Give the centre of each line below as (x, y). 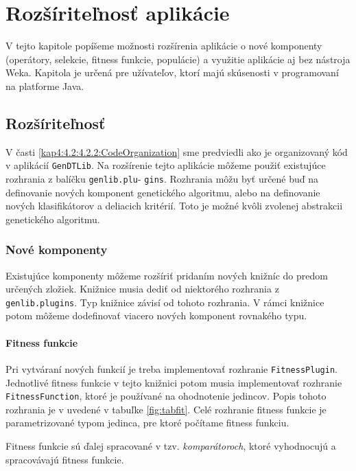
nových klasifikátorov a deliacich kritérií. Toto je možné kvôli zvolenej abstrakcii (174, 206)
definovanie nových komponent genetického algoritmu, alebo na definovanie (163, 192)
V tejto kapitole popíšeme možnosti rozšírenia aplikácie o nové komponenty (164, 46)
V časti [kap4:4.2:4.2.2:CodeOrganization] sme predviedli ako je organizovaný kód (177, 151)
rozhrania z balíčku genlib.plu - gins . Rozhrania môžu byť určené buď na (162, 178)
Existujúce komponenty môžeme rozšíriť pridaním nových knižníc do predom (167, 275)
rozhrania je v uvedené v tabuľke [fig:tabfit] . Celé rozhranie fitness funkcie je (166, 409)
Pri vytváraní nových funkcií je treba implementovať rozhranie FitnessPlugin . (171, 368)
